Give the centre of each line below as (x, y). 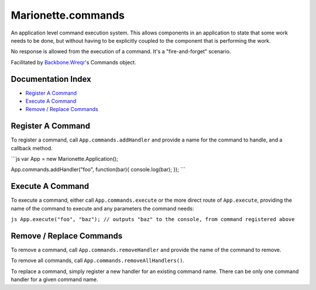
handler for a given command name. (55, 279)
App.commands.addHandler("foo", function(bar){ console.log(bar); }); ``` (98, 170)
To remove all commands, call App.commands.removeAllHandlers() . (97, 261)
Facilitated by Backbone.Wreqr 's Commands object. (74, 62)
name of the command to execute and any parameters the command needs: (102, 208)
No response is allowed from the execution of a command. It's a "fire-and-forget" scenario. (121, 51)
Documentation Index (51, 79)
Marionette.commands (68, 15)
